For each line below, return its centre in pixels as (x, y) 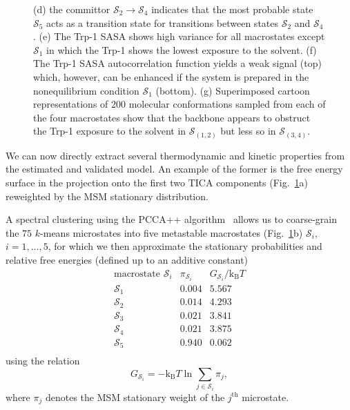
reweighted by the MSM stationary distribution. (107, 196)
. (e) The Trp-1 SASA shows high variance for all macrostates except (179, 36)
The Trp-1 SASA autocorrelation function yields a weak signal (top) (177, 63)
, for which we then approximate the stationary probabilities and (185, 246)
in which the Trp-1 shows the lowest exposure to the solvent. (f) (182, 49)
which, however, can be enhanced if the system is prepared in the (171, 76)
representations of (71, 104)
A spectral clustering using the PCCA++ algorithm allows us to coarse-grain (171, 219)
